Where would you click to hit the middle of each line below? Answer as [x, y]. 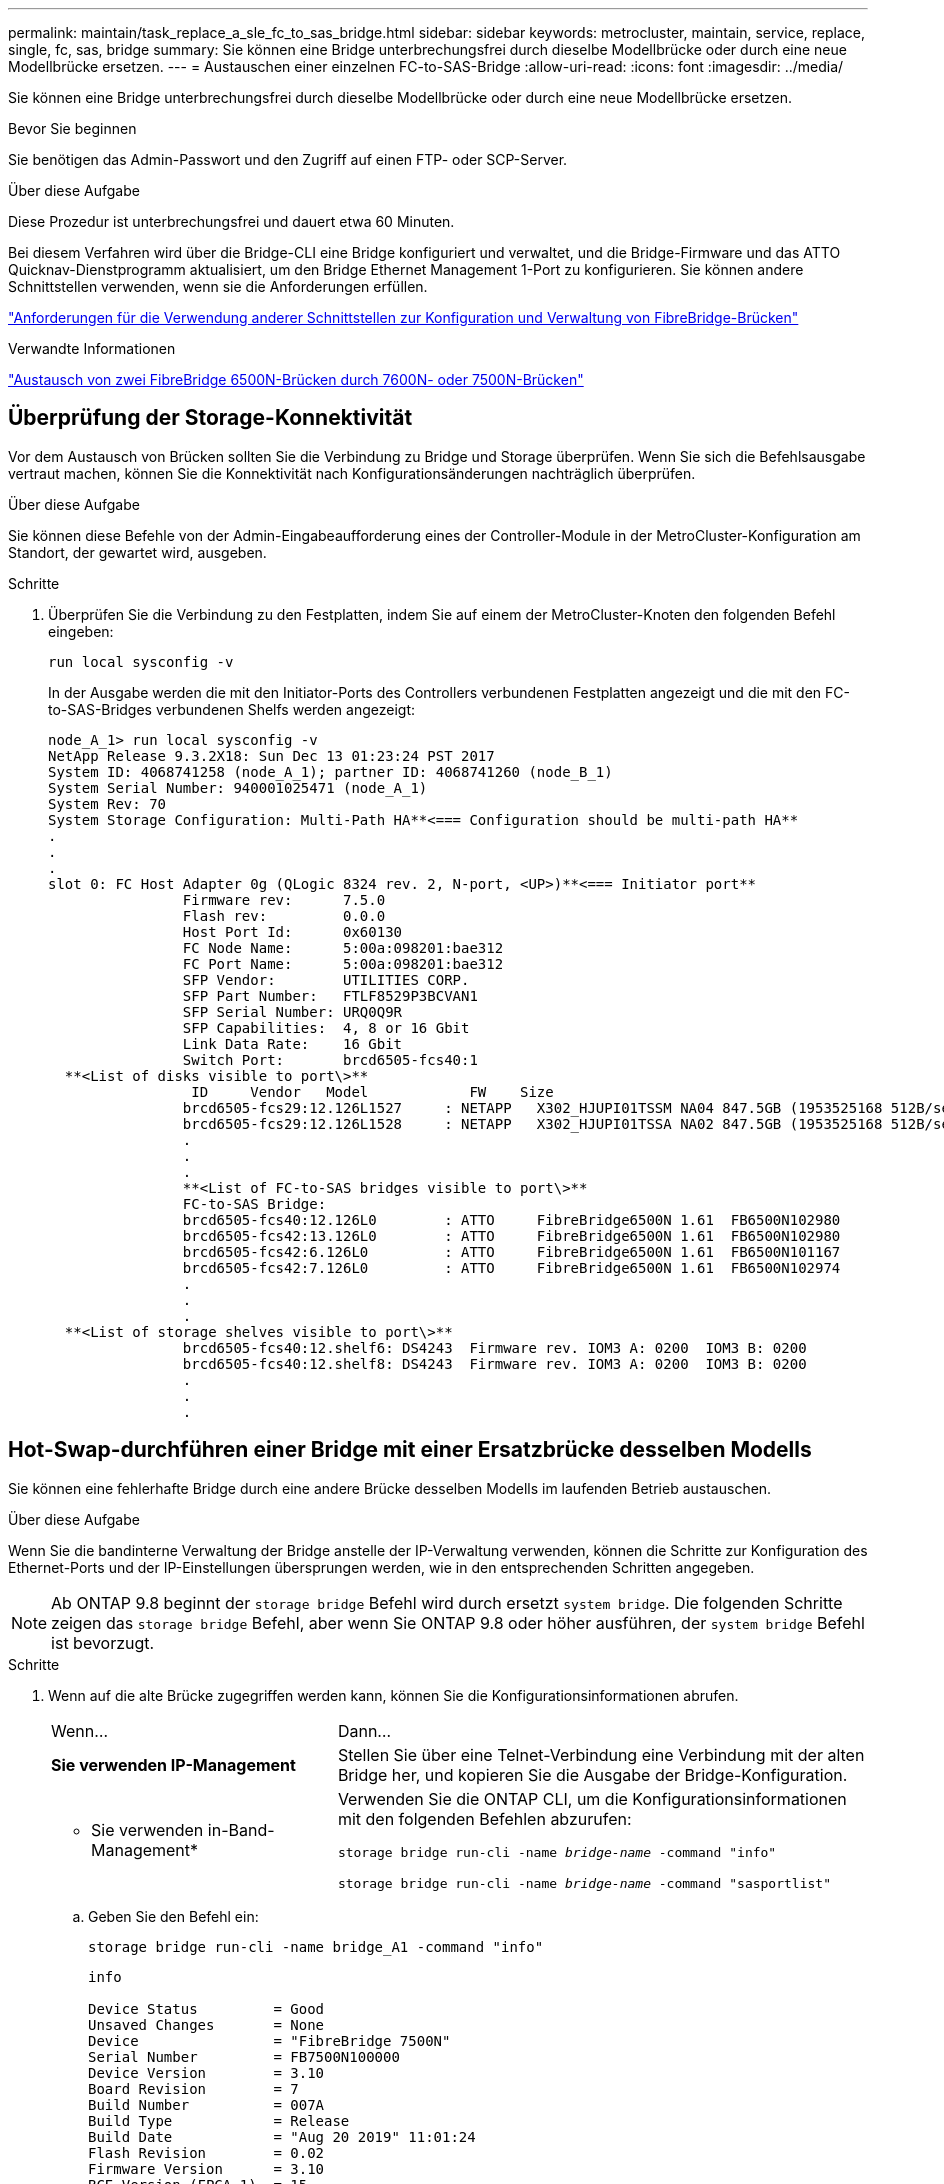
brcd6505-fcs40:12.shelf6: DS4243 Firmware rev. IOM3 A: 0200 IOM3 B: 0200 [494, 1347]
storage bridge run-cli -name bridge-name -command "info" [557, 1852]
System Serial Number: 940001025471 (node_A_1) [238, 787]
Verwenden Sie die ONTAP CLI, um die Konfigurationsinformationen [592, 1798]
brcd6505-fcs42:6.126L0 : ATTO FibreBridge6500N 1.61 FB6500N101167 [511, 1251]
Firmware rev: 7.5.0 [284, 899]
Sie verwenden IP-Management [173, 1764]
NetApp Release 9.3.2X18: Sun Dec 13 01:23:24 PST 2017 [271, 755]
